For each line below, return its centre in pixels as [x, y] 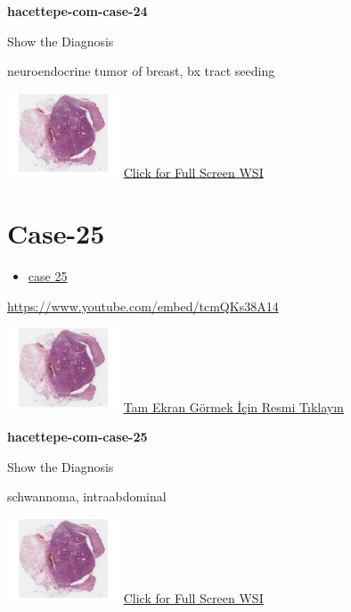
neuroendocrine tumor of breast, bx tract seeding [141, 71]
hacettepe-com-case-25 [78, 437]
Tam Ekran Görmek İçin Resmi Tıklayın [233, 406]
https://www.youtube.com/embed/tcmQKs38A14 [143, 306]
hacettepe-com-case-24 [78, 11]
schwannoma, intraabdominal [87, 496]
